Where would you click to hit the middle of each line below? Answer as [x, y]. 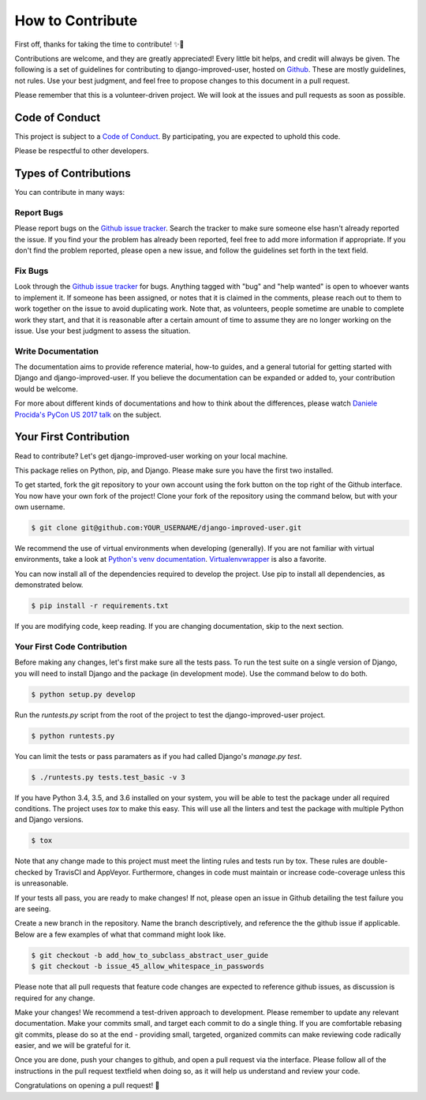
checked [29, 872]
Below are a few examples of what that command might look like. [120, 934]
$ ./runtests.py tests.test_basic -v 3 [108, 777]
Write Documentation [56, 351]
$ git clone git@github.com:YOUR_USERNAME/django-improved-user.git [166, 528]
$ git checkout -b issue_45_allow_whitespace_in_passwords [148, 966]
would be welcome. [47, 389]
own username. [40, 507]
